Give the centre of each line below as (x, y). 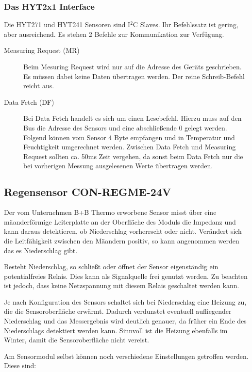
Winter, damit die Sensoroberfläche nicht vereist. (76, 340)
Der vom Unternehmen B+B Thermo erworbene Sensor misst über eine (110, 212)
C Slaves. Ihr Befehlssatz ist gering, (185, 24)
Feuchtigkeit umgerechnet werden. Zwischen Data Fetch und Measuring (130, 147)
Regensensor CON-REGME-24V (88, 192)
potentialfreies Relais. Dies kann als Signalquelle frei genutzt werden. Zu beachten (126, 276)
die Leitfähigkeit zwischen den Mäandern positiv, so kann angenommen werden (122, 240)
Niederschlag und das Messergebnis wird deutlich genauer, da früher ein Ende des (125, 321)
